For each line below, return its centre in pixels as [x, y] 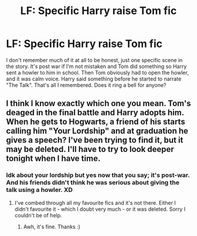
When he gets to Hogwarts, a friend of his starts [96, 122]
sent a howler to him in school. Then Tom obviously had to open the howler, [97, 72]
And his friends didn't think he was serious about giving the [93, 183]
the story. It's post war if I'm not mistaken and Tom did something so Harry [96, 66]
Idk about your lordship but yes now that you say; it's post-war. [98, 176]
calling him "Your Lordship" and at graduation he [97, 131]
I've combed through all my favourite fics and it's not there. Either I [95, 203]
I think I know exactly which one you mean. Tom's [99, 104]
